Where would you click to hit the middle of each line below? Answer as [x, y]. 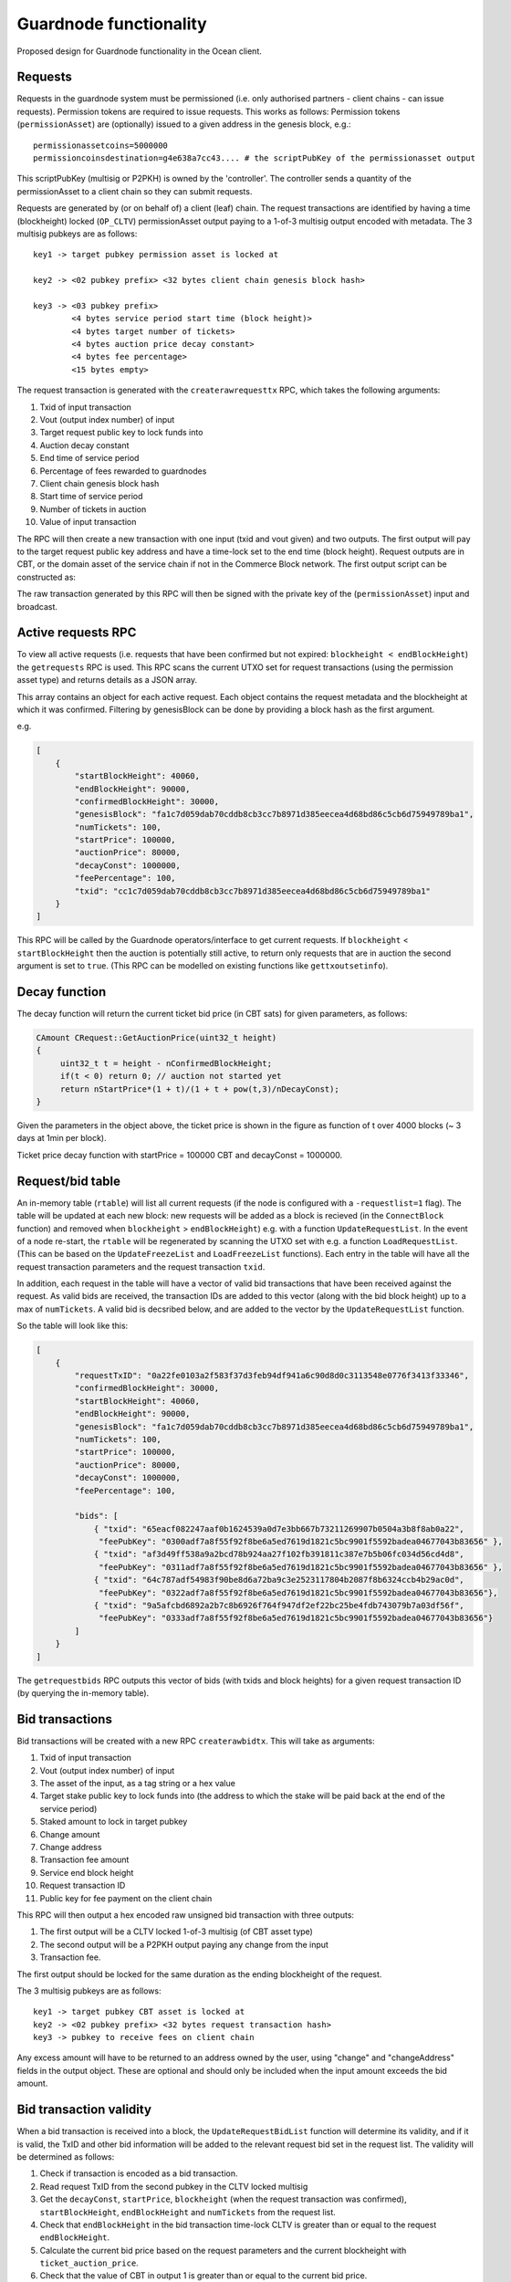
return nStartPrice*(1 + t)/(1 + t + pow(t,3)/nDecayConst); [199, 1089]
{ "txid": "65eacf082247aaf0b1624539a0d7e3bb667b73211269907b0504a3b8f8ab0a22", [279, 1528]
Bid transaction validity [84, 2110]
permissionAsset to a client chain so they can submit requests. [135, 191]
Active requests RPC [77, 633]
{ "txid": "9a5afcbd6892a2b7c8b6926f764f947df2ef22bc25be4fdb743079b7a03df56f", [279, 1606]
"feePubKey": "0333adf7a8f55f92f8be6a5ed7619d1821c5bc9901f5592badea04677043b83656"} [296, 1618]
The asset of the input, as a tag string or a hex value [138, 1784]
